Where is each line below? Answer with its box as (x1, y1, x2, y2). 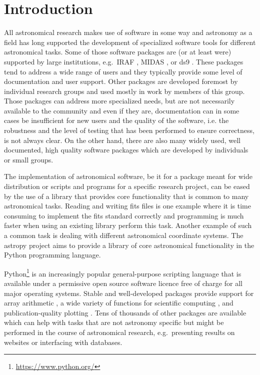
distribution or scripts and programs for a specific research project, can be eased (4, 181, 250, 191)
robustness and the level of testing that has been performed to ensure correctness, (4, 125, 254, 135)
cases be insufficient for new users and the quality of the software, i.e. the (4, 115, 229, 125)
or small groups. (4, 154, 53, 164)
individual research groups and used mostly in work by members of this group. (4, 85, 245, 96)
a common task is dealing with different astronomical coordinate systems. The (4, 230, 243, 240)
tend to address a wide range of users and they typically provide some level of (4, 66, 242, 76)
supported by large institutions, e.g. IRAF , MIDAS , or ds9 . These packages (4, 56, 243, 66)
